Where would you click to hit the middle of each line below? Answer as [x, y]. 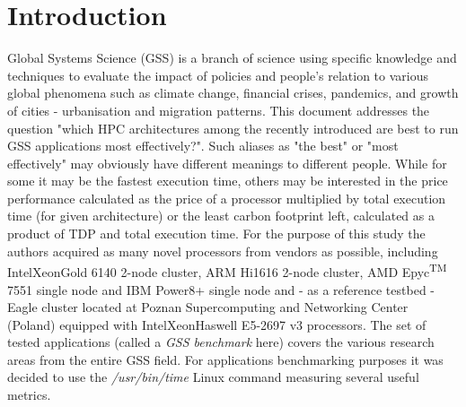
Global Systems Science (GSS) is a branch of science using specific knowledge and [232, 58]
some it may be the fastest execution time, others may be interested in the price [228, 181]
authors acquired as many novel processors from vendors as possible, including [223, 251]
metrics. [29, 395]
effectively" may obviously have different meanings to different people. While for [227, 163]
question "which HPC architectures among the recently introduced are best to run [233, 128]
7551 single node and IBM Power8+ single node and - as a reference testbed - [221, 289]
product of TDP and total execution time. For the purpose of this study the [216, 234]
